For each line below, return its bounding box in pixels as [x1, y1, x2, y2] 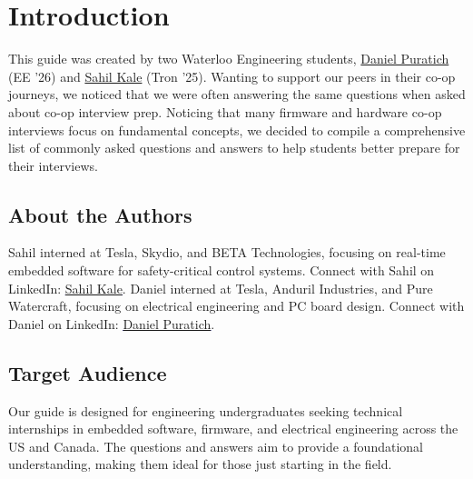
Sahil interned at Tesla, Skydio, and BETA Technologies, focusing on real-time [8, 243, 446, 262]
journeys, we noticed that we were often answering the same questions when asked [8, 85, 466, 104]
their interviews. [8, 155, 98, 175]
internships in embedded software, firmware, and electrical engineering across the [8, 419, 458, 438]
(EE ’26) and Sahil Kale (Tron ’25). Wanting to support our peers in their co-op [8, 66, 456, 85]
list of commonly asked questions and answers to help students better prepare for [8, 138, 460, 157]
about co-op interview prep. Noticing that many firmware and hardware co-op [8, 102, 442, 121]
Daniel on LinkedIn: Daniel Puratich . [8, 314, 215, 333]
